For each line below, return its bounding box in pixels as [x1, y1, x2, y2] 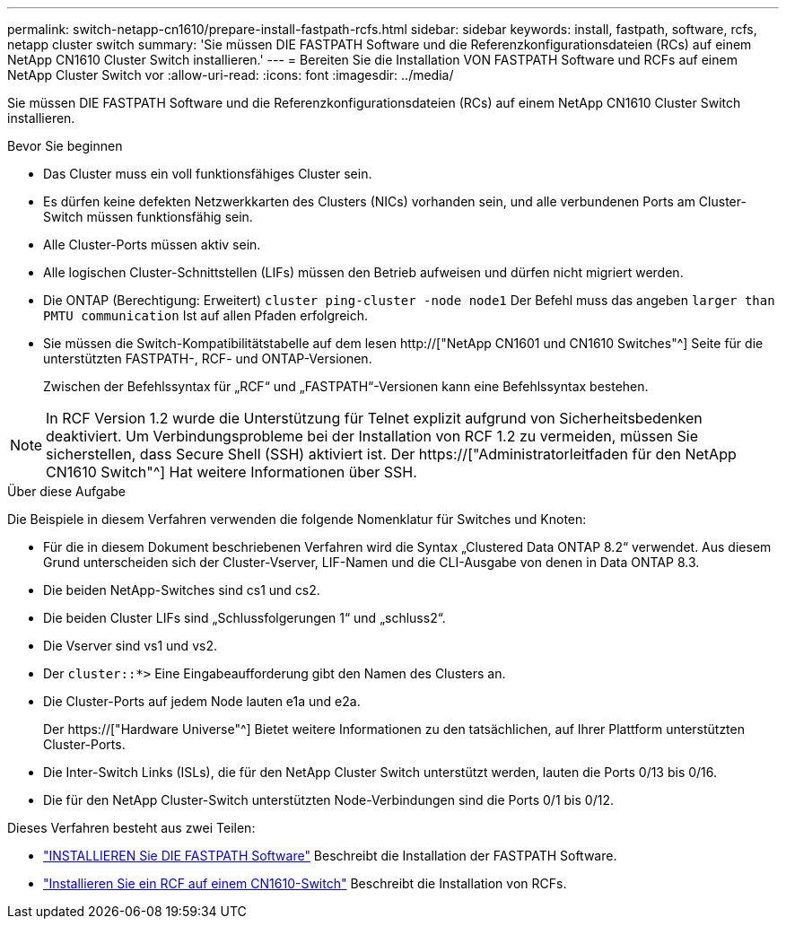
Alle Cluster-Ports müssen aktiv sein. [43, 237, 261, 252]
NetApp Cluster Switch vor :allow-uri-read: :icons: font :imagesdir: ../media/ [7, 67, 454, 83]
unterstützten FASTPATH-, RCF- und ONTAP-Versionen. [43, 351, 372, 366]
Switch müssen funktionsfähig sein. [43, 209, 253, 224]
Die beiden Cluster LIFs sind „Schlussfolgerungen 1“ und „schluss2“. [43, 610, 446, 625]
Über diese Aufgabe [7, 484, 126, 499]
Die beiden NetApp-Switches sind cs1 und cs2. [43, 582, 320, 598]
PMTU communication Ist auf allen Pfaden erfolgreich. [43, 308, 368, 323]
